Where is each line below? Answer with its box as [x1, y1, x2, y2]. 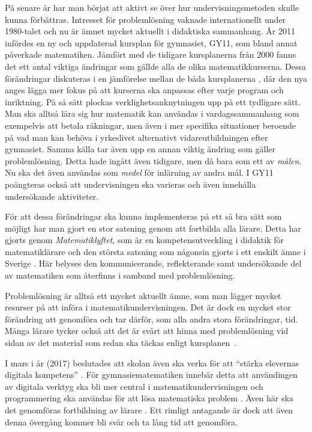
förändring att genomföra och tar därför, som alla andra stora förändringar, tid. [5, 312, 298, 325]
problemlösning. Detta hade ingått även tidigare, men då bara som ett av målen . [5, 154, 302, 167]
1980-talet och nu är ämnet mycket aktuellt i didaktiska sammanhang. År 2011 [5, 25, 295, 37]
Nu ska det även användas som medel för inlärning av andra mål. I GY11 [5, 166, 274, 179]
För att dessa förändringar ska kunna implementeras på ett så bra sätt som [5, 210, 282, 223]
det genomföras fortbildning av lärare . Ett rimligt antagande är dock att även [5, 404, 293, 416]
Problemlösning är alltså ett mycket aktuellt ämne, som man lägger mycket [5, 289, 281, 301]
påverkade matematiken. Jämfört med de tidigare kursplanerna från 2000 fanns [5, 48, 296, 61]
